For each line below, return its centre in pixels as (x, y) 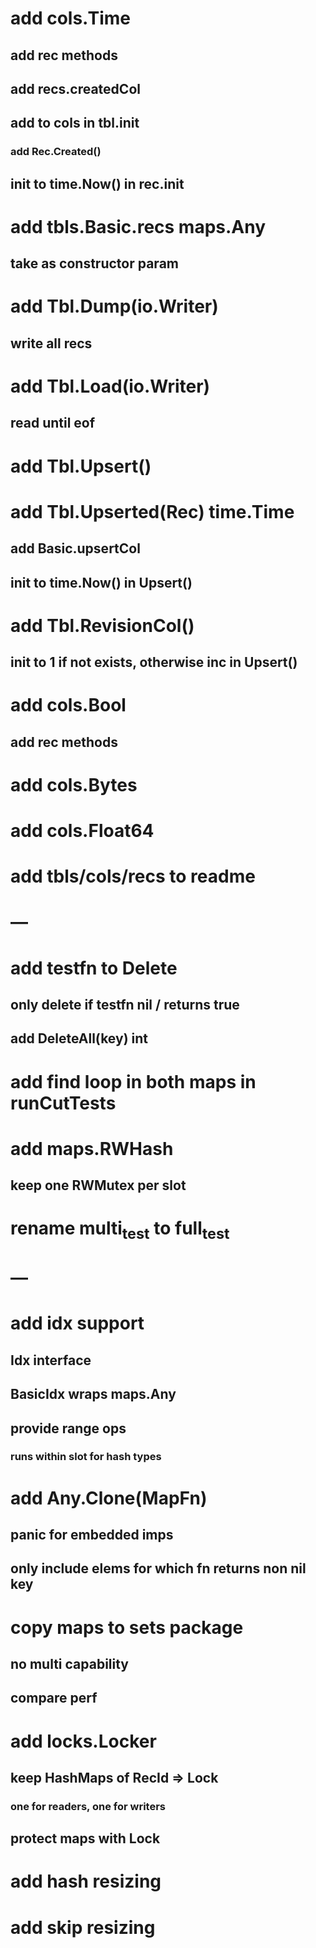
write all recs (51, 343)
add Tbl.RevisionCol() (102, 625)
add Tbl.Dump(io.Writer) (114, 306)
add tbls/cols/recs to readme (133, 876)
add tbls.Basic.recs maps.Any (138, 226)
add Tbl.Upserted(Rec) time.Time (152, 511)
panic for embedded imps (92, 1535)
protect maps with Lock (85, 1838)
